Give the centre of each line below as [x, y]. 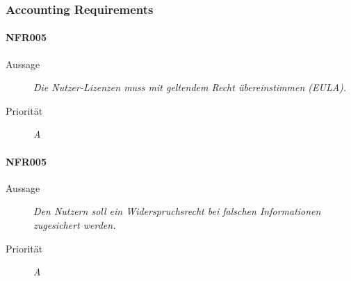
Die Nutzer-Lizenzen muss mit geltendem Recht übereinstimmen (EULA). [190, 87]
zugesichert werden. [75, 225]
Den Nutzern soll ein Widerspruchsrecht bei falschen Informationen [177, 211]
